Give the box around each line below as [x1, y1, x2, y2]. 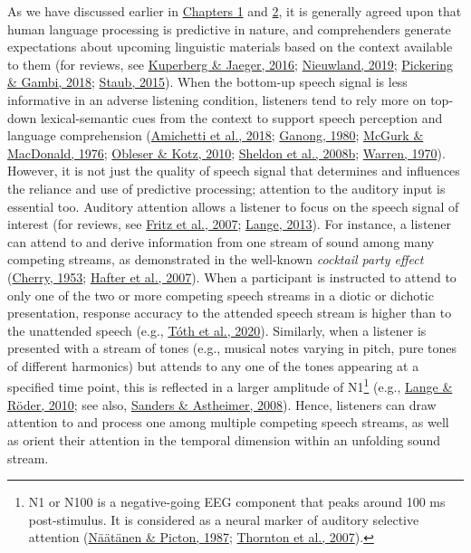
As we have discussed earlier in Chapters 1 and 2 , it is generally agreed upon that [7, 2, 462, 20]
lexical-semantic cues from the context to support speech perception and [40, 108, 443, 127]
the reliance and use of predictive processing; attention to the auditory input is [7, 178, 446, 197]
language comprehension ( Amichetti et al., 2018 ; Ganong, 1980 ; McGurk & [7, 126, 424, 145]
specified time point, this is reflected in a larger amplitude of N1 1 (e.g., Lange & [7, 375, 453, 396]
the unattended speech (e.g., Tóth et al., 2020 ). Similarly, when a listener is [7, 320, 427, 339]
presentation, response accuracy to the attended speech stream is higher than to [7, 303, 452, 322]
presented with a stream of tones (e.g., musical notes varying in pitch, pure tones [7, 338, 457, 358]
